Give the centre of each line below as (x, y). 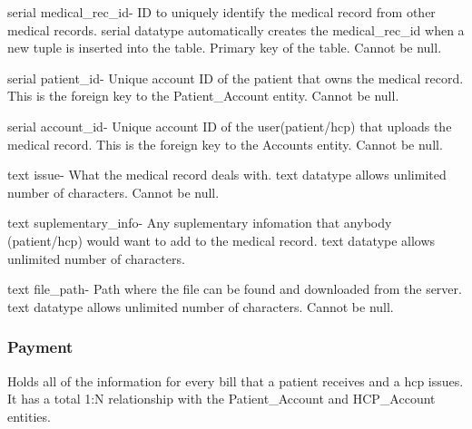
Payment (40, 347)
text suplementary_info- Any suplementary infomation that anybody (200, 223)
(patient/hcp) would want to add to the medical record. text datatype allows (221, 240)
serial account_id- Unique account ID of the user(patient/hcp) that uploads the (230, 126)
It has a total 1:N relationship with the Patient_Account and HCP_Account (221, 399)
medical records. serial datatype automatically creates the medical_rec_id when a (236, 29)
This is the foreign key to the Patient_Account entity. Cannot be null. (203, 96)
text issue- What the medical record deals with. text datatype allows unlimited (227, 175)
